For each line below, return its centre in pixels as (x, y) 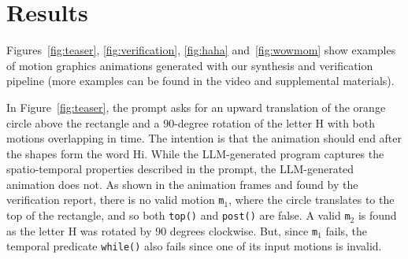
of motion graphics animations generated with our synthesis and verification (190, 65)
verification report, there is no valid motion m (115, 200)
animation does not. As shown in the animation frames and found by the (182, 184)
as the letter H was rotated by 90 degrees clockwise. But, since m (162, 230)
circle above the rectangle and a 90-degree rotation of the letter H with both (191, 122)
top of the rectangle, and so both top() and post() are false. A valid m (178, 215)
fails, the (347, 230)
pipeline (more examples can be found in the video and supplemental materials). (200, 81)
